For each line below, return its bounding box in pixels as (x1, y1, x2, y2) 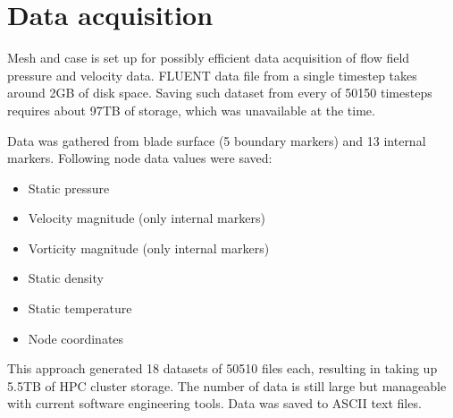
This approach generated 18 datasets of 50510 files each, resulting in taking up (7, 359, 438, 378)
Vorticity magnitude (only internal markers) (28, 238, 270, 257)
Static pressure (28, 178, 110, 197)
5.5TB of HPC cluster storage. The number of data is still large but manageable (7, 376, 447, 395)
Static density (28, 269, 104, 287)
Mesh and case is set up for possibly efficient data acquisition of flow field (7, 48, 410, 67)
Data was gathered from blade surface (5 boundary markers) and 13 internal (7, 131, 426, 149)
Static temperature (28, 299, 132, 318)
